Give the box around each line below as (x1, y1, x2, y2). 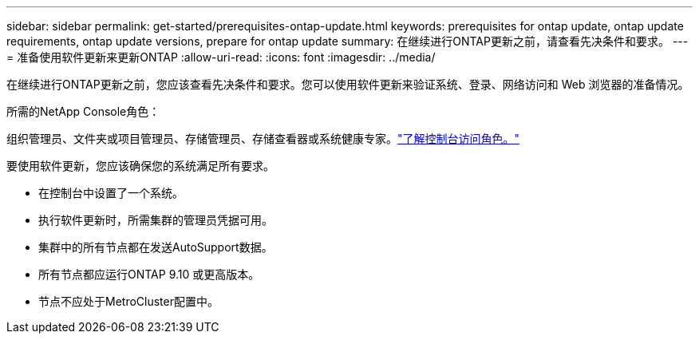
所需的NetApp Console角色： (6, 105, 160, 118)
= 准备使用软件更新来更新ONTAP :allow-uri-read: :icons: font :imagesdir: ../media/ (6, 50, 436, 64)
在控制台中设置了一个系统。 (38, 186, 184, 200)
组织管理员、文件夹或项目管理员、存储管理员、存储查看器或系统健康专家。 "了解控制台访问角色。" (6, 132, 520, 145)
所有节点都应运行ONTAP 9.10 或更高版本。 (38, 267, 260, 281)
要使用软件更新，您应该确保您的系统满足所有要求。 (6, 159, 274, 172)
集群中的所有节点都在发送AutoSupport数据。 (38, 240, 273, 254)
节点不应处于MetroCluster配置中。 (38, 295, 219, 308)
